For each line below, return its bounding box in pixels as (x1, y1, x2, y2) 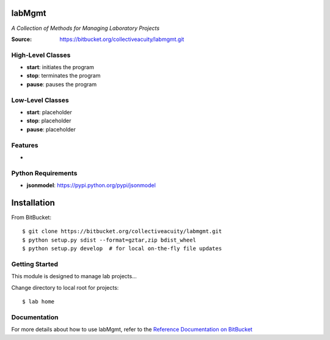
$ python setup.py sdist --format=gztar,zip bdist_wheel (22, 236, 197, 243)
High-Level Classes (11, 51, 71, 59)
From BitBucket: (11, 213, 52, 221)
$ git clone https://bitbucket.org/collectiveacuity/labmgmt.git (22, 228, 222, 235)
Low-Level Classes (11, 95, 70, 104)
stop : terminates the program (26, 72, 101, 79)
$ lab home (22, 298, 55, 305)
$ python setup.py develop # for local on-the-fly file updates (22, 245, 222, 252)
